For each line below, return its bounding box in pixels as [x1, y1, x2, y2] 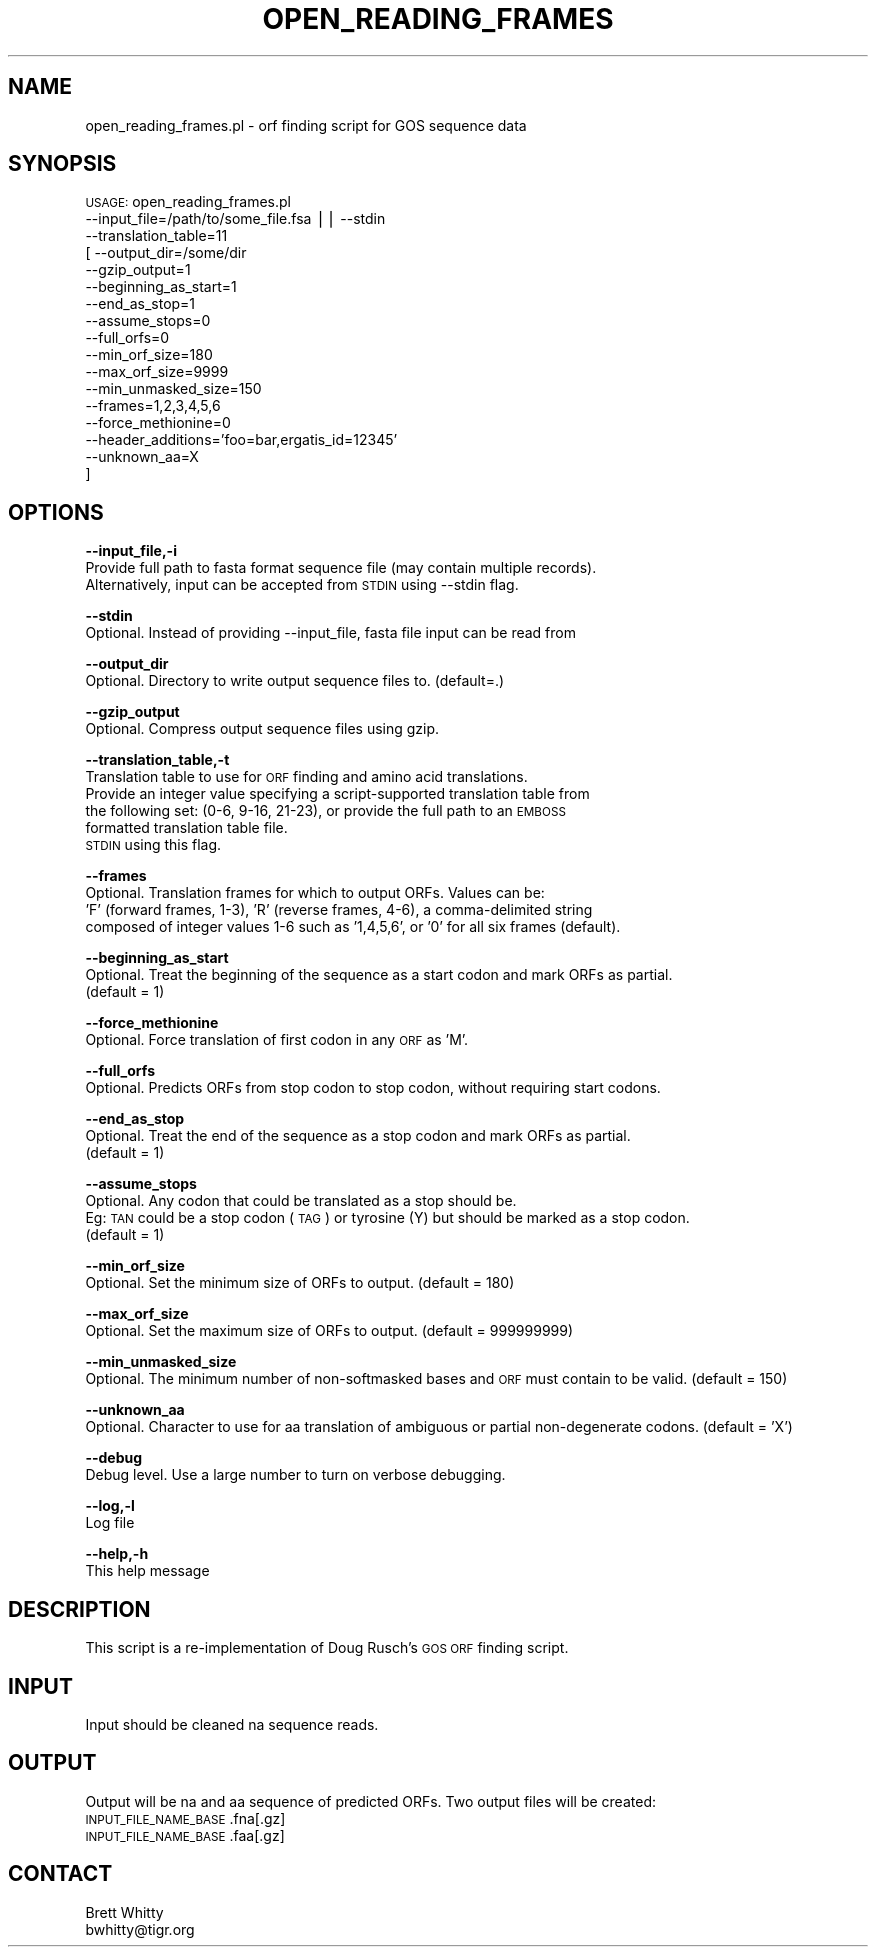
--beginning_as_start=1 [85, 278, 237, 296]
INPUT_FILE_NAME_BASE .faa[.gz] [85, 1826, 285, 1844]
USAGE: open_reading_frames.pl [85, 193, 291, 211]
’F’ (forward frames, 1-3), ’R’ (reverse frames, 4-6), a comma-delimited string [85, 901, 593, 919]
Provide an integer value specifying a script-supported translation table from [85, 785, 590, 803]
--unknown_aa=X [85, 448, 199, 466]
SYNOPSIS [8, 151, 117, 177]
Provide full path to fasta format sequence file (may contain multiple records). [85, 559, 597, 577]
